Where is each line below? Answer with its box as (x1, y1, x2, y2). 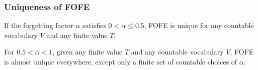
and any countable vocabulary (131, 46, 224, 57)
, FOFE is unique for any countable (144, 20, 254, 30)
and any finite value (46, 29, 108, 40)
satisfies (82, 20, 106, 30)
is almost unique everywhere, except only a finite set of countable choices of (4, 56, 237, 66)
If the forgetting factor (4, 20, 73, 30)
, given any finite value (52, 46, 123, 57)
